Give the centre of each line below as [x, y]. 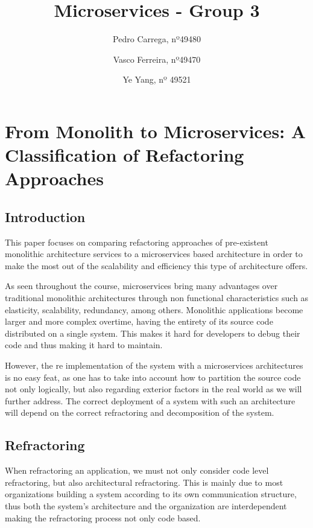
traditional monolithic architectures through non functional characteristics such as [157, 298]
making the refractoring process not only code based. [103, 517]
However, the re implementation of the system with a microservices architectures [154, 365]
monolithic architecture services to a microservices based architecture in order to [154, 254]
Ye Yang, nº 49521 [157, 79]
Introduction [45, 216]
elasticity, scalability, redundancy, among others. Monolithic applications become [154, 309]
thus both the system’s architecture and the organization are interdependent [146, 505]
